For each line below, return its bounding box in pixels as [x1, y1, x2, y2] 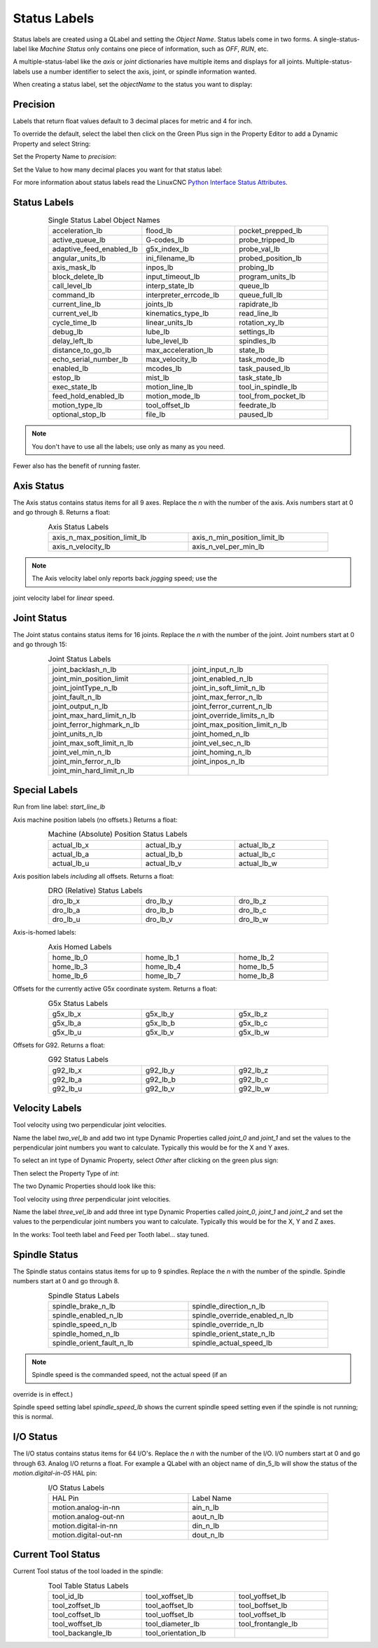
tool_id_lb [52, 1591, 84, 1601]
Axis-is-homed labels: [13, 928, 77, 937]
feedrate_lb [239, 400, 276, 410]
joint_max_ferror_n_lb [192, 692, 262, 701]
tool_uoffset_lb [145, 1610, 194, 1620]
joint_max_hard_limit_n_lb [52, 711, 136, 720]
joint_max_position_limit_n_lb [192, 720, 288, 729]
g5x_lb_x [52, 1009, 82, 1019]
